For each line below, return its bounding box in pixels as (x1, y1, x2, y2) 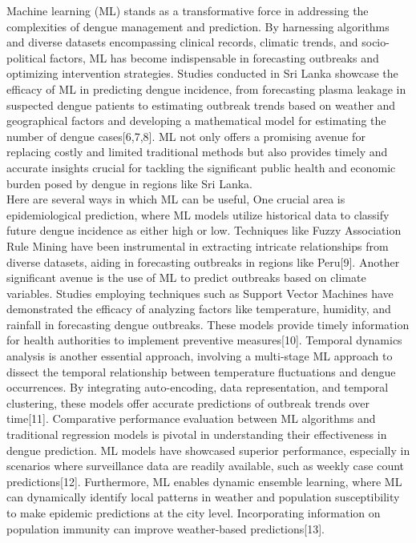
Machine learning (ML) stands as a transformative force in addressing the (6, 2, 369, 18)
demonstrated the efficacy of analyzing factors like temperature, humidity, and (6, 300, 391, 317)
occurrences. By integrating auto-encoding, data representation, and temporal (6, 379, 389, 396)
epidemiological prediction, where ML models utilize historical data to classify (6, 206, 390, 223)
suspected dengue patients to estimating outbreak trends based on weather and (6, 96, 396, 113)
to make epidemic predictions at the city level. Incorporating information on (6, 505, 381, 521)
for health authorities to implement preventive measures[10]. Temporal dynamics (6, 332, 402, 348)
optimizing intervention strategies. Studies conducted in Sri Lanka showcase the (6, 65, 398, 82)
